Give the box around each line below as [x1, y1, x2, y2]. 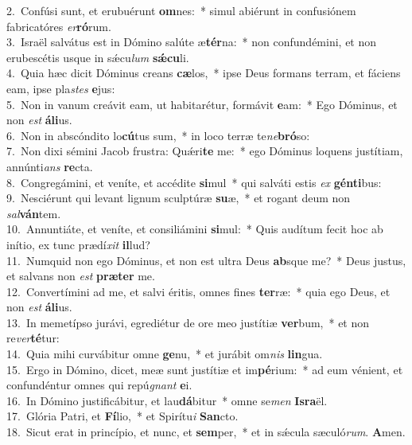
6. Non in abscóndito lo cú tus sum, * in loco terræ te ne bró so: [6, 127, 310, 143]
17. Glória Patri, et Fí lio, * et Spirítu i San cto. [6, 408, 239, 424]
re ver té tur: [6, 330, 60, 346]
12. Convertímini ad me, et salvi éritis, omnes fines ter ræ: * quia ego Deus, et [6, 283, 391, 299]
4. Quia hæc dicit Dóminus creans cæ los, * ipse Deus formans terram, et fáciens [6, 64, 401, 81]
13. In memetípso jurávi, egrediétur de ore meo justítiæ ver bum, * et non [6, 314, 370, 330]
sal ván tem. [6, 205, 61, 221]
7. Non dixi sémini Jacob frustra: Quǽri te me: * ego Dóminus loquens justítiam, [6, 142, 403, 159]
